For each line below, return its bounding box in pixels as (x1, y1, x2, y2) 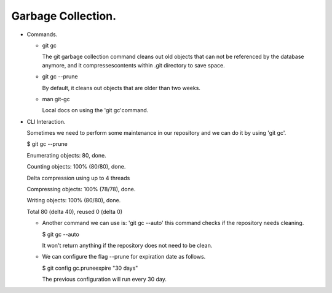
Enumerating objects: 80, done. (26, 151, 107, 159)
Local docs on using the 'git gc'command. (42, 107, 149, 114)
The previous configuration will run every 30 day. (42, 276, 167, 283)
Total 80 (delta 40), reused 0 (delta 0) (26, 208, 123, 215)
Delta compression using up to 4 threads (26, 174, 130, 181)
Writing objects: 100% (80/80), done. (26, 197, 121, 204)
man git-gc (42, 95, 70, 102)
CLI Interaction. (26, 118, 66, 125)
